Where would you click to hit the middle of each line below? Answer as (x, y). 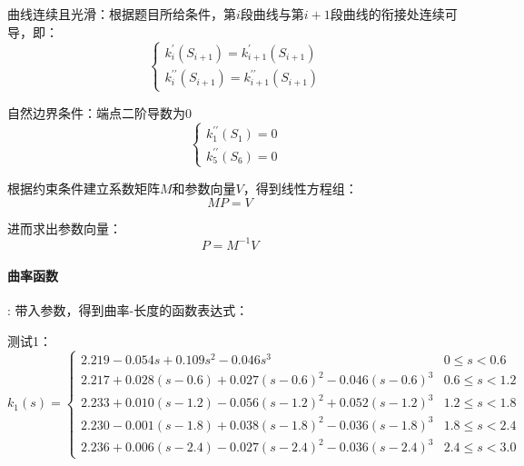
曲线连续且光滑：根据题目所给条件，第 (122, 14)
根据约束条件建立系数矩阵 (84, 188)
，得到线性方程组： (300, 188)
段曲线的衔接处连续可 (394, 14)
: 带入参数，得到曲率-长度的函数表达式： (128, 310)
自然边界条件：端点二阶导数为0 (99, 112)
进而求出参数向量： (64, 228)
